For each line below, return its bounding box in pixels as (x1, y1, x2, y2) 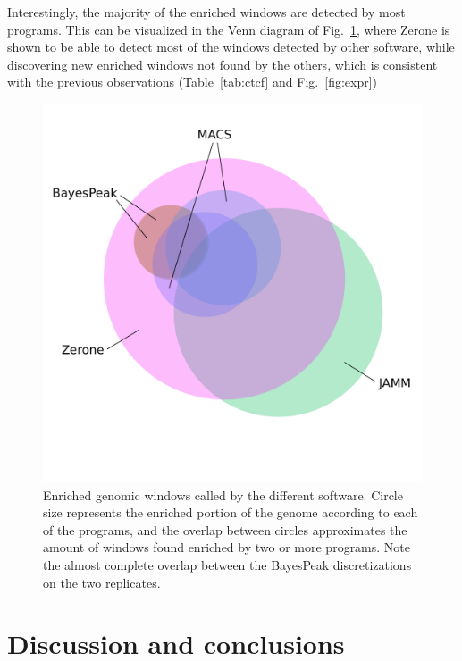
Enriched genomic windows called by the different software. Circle (43, 485, 403, 504)
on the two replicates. (43, 573, 161, 591)
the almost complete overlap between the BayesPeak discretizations (43, 555, 412, 573)
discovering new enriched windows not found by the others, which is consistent (7, 54, 438, 73)
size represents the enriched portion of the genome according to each (43, 503, 418, 522)
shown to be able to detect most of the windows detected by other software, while (7, 38, 455, 56)
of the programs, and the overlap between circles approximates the (43, 520, 407, 539)
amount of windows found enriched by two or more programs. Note (43, 538, 411, 556)
